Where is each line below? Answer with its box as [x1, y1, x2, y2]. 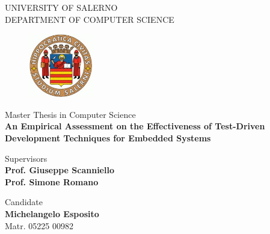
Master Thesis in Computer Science [5, 108, 136, 120]
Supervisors [5, 152, 48, 164]
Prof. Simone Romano [5, 175, 99, 188]
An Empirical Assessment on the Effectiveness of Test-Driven [5, 120, 265, 132]
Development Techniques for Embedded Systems [5, 131, 211, 144]
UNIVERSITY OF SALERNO [5, 1, 118, 13]
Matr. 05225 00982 [5, 219, 73, 232]
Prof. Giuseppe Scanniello [5, 164, 114, 176]
